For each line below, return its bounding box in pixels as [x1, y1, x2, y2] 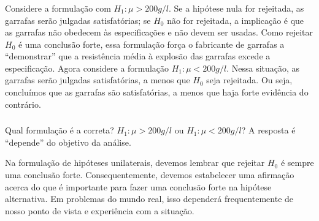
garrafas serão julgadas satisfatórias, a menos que [5, 73, 190, 86]
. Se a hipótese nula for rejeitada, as [169, 1, 304, 14]
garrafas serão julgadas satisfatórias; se [5, 13, 151, 26]
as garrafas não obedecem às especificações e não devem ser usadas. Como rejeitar [5, 26, 313, 39]
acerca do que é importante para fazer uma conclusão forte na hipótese [5, 180, 272, 193]
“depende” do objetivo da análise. [5, 135, 131, 148]
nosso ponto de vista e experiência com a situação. [5, 204, 194, 217]
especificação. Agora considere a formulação [5, 61, 169, 74]
